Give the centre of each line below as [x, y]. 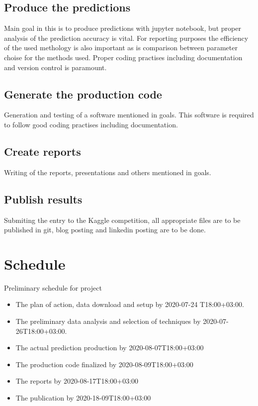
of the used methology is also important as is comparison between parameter [121, 48]
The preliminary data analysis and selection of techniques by [108, 321]
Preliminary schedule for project [53, 287]
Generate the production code [83, 94]
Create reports [43, 151]
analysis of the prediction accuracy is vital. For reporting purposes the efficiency [126, 38]
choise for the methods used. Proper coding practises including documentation [123, 57]
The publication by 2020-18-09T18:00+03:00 [83, 398]
